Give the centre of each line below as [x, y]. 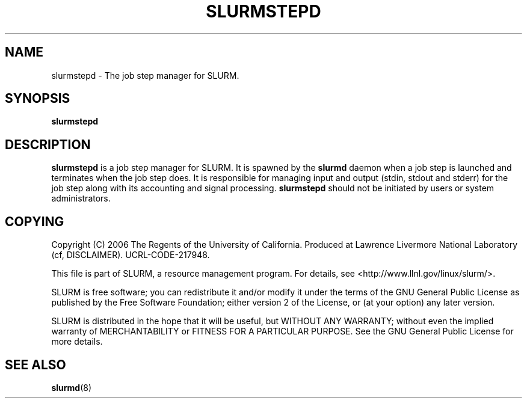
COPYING [35, 221]
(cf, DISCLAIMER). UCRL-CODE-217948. [131, 255]
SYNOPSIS [38, 99]
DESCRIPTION [48, 144]
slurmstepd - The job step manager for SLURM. [145, 75]
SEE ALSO [35, 365]
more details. [77, 342]
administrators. [81, 198]
